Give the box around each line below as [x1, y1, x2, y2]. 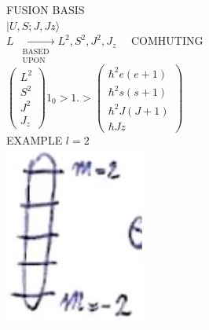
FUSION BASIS [6, 2, 85, 17]
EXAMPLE [6, 131, 63, 148]
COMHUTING [130, 32, 203, 49]
